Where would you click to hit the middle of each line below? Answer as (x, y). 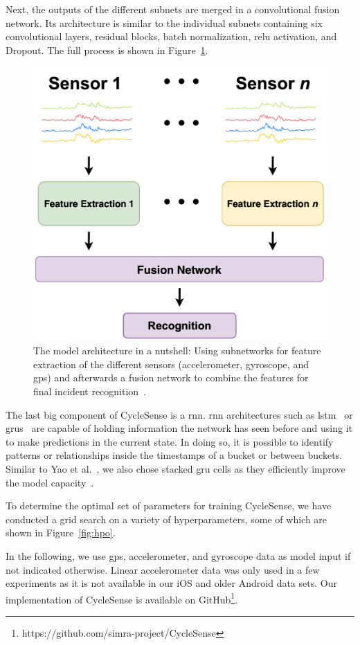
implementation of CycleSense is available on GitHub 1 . (122, 598)
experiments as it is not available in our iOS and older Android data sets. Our (171, 583)
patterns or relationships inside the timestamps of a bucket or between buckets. (174, 455)
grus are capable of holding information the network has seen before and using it (179, 428)
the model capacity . (50, 482)
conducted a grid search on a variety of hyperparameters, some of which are (166, 519)
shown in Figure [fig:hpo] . (61, 533)
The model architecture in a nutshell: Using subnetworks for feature (177, 351)
